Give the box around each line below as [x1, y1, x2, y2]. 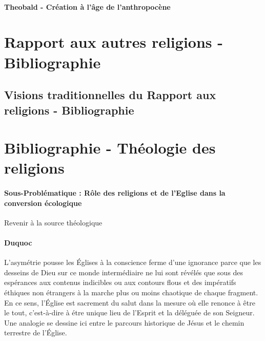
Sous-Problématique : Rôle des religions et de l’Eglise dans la [4, 187, 226, 198]
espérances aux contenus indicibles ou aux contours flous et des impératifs [4, 277, 236, 288]
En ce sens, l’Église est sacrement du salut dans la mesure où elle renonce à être [4, 297, 255, 308]
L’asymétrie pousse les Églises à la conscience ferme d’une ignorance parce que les [4, 257, 261, 268]
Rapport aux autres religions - [4, 31, 223, 52]
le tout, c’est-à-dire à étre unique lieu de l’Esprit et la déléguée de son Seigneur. [4, 307, 255, 318]
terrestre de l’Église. [4, 327, 67, 338]
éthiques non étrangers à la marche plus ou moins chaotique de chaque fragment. [4, 287, 258, 298]
